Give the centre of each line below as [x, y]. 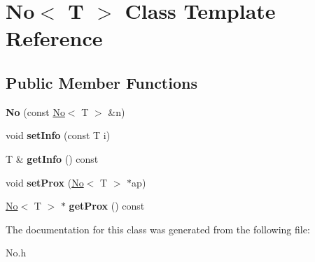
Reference [54, 38]
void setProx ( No [45, 182]
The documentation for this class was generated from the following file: [158, 229]
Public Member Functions [101, 82]
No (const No [35, 111]
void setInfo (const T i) [58, 135]
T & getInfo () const [52, 158]
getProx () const [107, 206]
